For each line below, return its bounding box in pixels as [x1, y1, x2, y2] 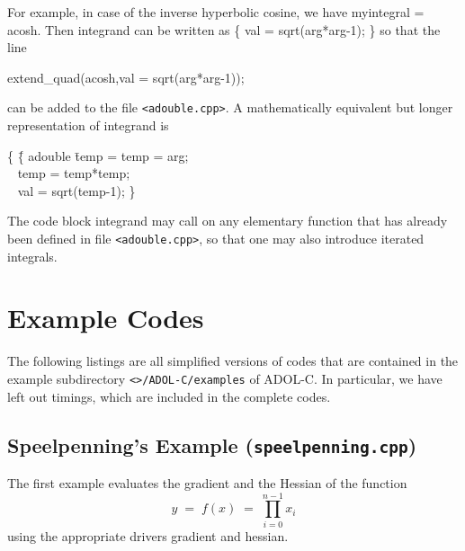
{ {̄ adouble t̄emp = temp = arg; [7, 146, 189, 164]
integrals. [7, 246, 58, 265]
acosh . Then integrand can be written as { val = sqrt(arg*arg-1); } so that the [7, 20, 441, 39]
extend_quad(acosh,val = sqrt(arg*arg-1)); [7, 67, 245, 86]
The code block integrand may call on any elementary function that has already [7, 211, 448, 230]
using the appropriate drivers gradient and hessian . [7, 526, 289, 545]
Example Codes [7, 299, 204, 336]
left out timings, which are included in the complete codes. [7, 387, 331, 405]
